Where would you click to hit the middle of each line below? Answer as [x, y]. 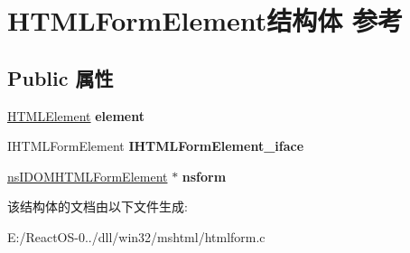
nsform [204, 176]
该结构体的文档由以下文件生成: [98, 206]
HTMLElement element [76, 115]
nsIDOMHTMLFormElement [88, 176]
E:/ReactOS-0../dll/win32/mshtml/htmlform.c [136, 236]
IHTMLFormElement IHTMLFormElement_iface [156, 146]
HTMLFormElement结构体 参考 [205, 20]
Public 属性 [61, 77]
